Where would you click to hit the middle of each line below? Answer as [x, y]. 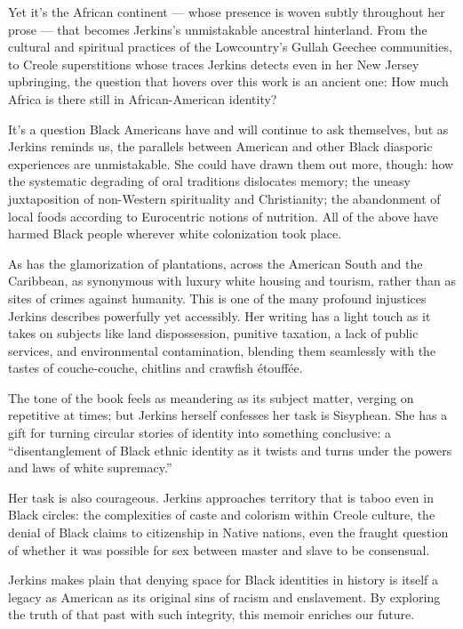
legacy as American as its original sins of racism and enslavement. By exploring [224, 597]
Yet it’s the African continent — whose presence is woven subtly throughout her [227, 12]
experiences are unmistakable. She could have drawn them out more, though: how [231, 163]
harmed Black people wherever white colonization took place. [175, 234]
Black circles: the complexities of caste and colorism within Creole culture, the [222, 515]
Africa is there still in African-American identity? [143, 98]
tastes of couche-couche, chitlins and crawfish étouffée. [156, 368]
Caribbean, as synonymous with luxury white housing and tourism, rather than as [232, 281]
